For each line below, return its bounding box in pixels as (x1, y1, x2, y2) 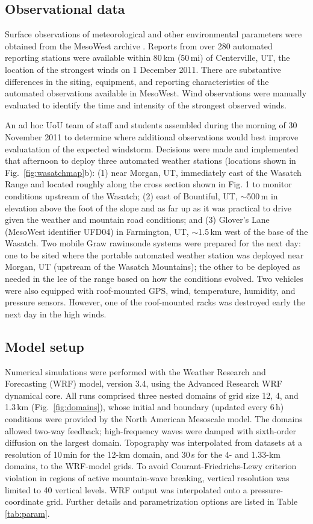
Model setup (5, 337, 84, 355)
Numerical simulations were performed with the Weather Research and (5, 365, 266, 378)
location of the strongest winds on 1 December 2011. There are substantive (5, 63, 281, 75)
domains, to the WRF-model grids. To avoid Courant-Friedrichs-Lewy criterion (5, 460, 297, 472)
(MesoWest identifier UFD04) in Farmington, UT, (5, 225, 189, 237)
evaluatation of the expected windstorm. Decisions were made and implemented (5, 142, 299, 155)
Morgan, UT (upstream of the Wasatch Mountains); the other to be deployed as (5, 260, 300, 273)
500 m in (247, 189, 278, 202)
